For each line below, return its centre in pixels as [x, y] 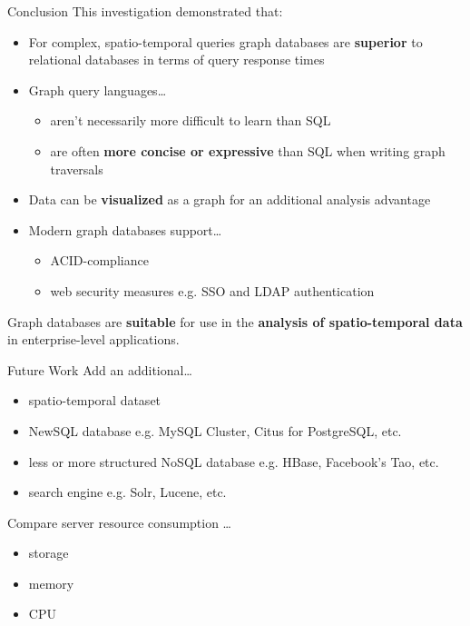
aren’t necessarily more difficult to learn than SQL [191, 120]
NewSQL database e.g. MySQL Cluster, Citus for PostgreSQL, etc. [215, 430]
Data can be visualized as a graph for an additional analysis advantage [230, 199]
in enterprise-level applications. [93, 339]
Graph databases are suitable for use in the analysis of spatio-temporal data [235, 321]
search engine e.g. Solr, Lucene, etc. [127, 492]
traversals [77, 169]
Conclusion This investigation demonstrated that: [145, 11]
